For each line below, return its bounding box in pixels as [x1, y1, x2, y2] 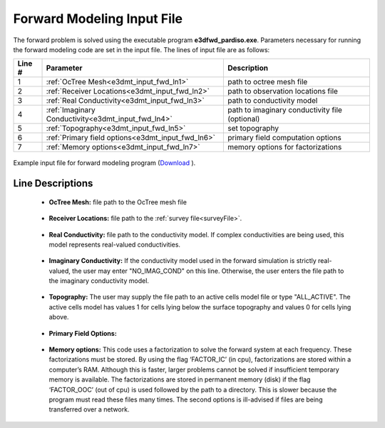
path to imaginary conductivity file [227, 105, 342, 115]
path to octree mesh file [227, 77, 308, 87]
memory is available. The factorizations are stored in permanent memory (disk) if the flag [48, 375, 311, 384]
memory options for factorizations [227, 142, 342, 152]
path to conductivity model [227, 96, 318, 106]
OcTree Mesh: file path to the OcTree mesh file [48, 197, 187, 206]
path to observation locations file [227, 86, 339, 96]
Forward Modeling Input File [13, 11, 183, 26]
